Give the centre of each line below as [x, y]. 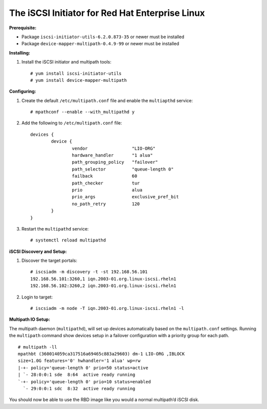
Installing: [20, 53]
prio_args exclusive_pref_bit [125, 197]
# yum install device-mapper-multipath [79, 80]
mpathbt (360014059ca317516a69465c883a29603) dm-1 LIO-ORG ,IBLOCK [101, 354]
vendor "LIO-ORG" [114, 148]
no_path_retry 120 [106, 204]
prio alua [107, 190]
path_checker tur [106, 183]
